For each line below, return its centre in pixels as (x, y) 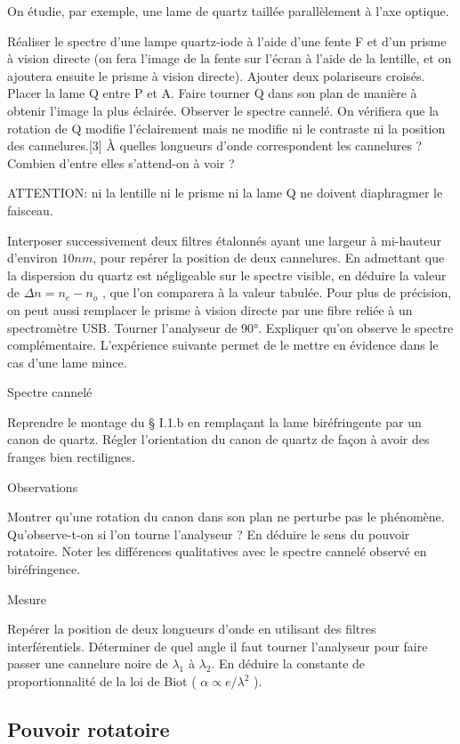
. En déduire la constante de (288, 663)
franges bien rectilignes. (71, 457)
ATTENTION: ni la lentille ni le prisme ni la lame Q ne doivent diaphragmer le (225, 193)
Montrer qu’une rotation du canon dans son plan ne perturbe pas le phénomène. (226, 517)
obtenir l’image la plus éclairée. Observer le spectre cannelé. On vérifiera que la (223, 110)
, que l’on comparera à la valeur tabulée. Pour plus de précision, (277, 292)
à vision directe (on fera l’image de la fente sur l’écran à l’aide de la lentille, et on (230, 58)
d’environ (32, 258)
